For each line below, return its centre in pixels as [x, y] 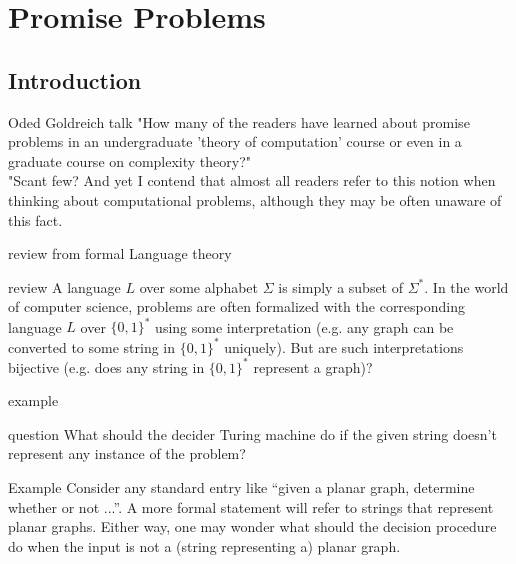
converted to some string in [92, 346]
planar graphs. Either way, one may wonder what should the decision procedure [252, 526]
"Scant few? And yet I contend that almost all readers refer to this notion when [252, 180]
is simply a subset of [341, 286]
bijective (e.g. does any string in [106, 366]
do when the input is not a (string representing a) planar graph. [204, 545]
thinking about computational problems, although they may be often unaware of [255, 199]
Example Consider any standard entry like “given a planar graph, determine [241, 486]
